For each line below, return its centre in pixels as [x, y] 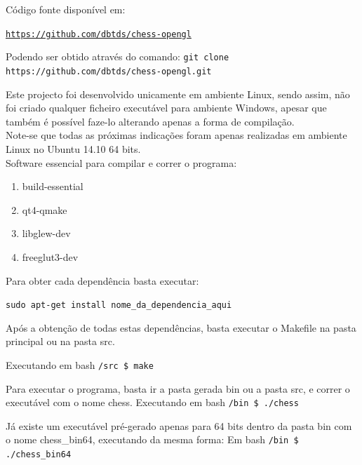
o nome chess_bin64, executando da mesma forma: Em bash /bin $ [152, 439]
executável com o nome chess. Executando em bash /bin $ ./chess [152, 402]
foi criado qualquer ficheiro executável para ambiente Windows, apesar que [166, 108]
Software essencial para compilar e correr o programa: [121, 162]
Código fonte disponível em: [66, 9]
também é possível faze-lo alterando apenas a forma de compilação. [150, 121]
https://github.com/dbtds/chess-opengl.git [109, 71]
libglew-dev [46, 233]
